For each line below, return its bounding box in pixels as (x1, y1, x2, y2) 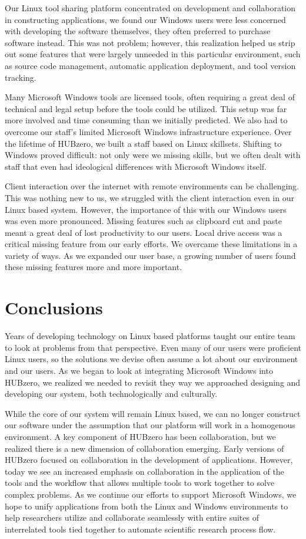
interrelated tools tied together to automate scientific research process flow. (5, 522, 276, 535)
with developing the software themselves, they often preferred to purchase (5, 25, 271, 37)
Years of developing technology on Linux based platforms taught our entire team (5, 330, 295, 342)
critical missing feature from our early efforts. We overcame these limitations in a (5, 238, 298, 250)
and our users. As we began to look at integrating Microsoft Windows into (5, 364, 273, 376)
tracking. (5, 71, 36, 83)
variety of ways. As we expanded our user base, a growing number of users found (5, 249, 296, 261)
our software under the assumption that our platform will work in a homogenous (5, 419, 295, 431)
